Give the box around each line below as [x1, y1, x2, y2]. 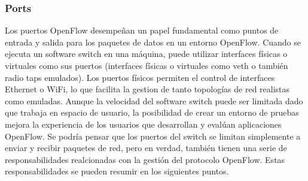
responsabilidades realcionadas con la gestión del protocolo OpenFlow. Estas [5, 153, 285, 165]
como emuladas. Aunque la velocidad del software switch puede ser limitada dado [5, 94, 303, 107]
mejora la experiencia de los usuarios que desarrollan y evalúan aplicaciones [5, 117, 282, 130]
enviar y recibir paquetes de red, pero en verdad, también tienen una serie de [5, 141, 287, 154]
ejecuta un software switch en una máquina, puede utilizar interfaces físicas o [5, 47, 288, 60]
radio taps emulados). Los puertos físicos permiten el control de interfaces [5, 71, 275, 83]
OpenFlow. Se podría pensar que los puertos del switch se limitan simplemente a [5, 129, 301, 142]
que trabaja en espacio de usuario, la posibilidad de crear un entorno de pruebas [5, 106, 299, 119]
